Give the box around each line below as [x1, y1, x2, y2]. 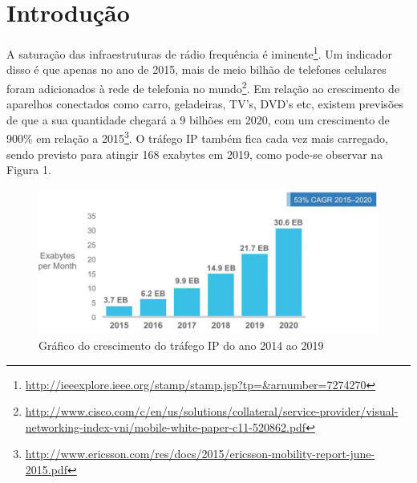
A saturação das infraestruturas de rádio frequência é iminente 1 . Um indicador [6, 43, 392, 62]
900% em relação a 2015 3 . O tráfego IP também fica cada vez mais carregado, [6, 128, 388, 147]
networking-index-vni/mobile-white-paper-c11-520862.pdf [25, 418, 306, 435]
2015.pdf [25, 461, 67, 477]
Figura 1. [6, 161, 51, 178]
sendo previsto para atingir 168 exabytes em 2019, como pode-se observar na [6, 145, 383, 162]
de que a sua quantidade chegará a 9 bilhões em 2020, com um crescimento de [6, 111, 390, 128]
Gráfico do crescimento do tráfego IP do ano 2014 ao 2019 [38, 336, 324, 353]
